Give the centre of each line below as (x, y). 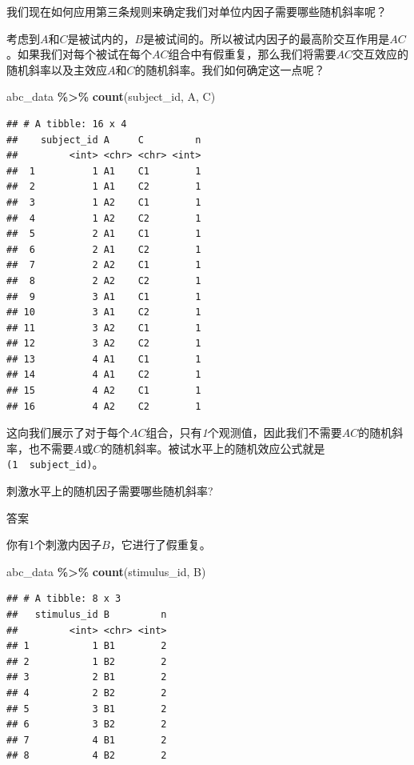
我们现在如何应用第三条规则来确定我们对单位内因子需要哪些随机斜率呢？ (197, 11)
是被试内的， (101, 38)
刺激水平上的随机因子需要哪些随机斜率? (110, 491)
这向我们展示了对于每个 (68, 433)
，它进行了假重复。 (160, 545)
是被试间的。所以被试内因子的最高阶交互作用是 (267, 38)
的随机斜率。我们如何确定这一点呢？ (230, 69)
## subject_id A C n (104, 140)
